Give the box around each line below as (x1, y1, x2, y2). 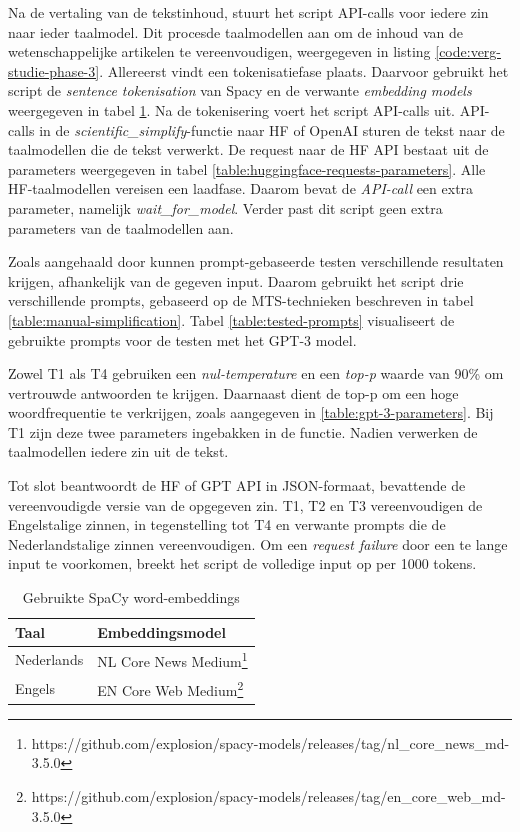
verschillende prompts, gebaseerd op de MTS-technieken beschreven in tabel (8, 290, 474, 311)
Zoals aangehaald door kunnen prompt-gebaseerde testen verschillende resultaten (8, 251, 504, 272)
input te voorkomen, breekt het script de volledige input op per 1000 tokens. (8, 553, 477, 574)
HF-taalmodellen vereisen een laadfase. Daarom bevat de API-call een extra (8, 178, 474, 199)
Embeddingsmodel (97, 621, 226, 642)
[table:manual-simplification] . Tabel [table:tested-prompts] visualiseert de (8, 309, 455, 330)
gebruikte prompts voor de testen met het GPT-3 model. (8, 329, 357, 350)
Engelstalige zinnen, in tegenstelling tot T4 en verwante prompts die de (8, 514, 446, 535)
